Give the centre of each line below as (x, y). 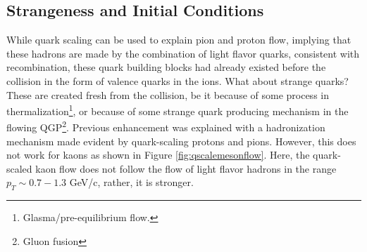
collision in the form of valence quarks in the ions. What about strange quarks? (178, 80)
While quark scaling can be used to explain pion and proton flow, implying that (179, 40)
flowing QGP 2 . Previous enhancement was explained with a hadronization (166, 126)
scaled (19, 168)
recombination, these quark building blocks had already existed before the (166, 67)
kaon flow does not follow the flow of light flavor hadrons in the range (186, 168)
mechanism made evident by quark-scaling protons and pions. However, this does (181, 141)
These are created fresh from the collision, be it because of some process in (168, 94)
